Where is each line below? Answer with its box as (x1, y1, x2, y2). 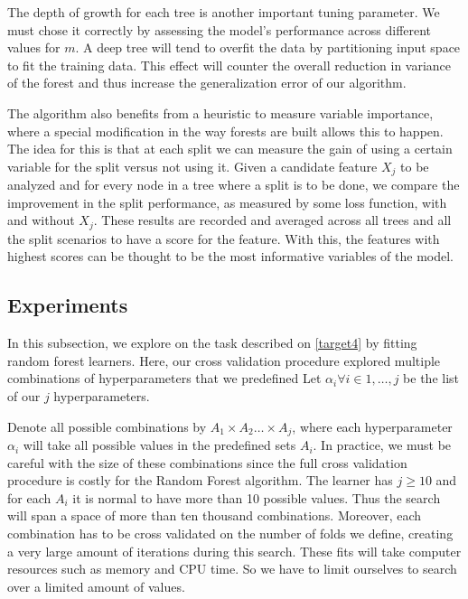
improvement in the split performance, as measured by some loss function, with (7, 192, 447, 211)
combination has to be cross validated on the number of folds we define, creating (7, 524, 454, 543)
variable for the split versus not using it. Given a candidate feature (7, 156, 378, 175)
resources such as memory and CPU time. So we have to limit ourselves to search (7, 559, 457, 578)
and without (7, 211, 75, 229)
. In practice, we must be (313, 435, 452, 454)
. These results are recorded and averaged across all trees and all (93, 211, 452, 229)
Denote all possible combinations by (7, 416, 207, 435)
